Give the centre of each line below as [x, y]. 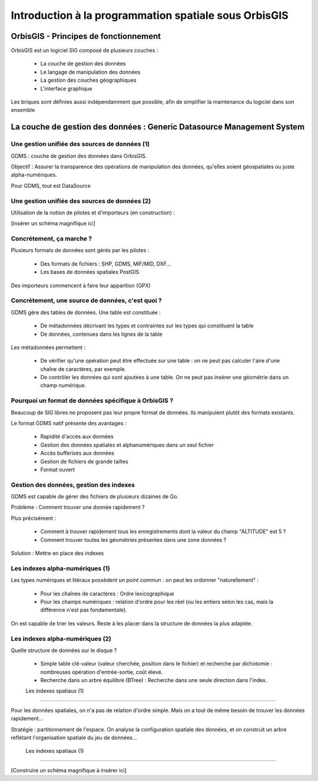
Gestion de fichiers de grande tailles [84, 461]
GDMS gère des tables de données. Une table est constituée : [86, 312]
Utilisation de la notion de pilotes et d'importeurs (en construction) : [93, 213]
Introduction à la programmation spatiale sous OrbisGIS [150, 15]
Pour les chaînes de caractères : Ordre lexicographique [107, 593]
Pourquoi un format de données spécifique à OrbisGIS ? [92, 401]
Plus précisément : [33, 518]
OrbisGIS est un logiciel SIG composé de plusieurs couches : [85, 51]
